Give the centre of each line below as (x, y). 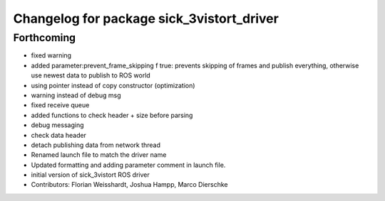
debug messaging (58, 125)
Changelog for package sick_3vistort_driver (146, 18)
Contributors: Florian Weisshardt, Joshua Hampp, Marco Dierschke (129, 185)
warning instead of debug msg (76, 95)
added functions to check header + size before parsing (112, 115)
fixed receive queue (60, 105)
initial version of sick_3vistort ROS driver (90, 175)
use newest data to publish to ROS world (91, 75)
